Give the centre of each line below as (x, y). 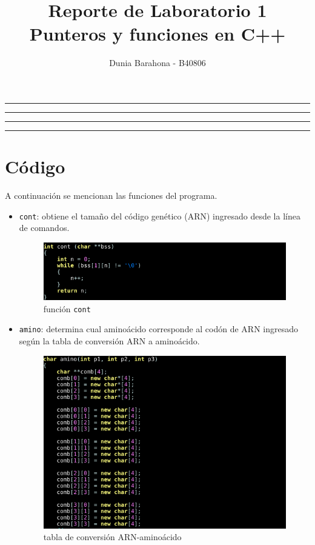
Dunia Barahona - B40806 (157, 63)
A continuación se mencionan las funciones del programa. (111, 196)
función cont (67, 308)
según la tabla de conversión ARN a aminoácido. (109, 340)
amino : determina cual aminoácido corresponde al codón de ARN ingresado (158, 329)
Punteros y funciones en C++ (157, 34)
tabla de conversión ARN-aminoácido (112, 537)
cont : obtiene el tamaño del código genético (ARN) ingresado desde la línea (160, 216)
